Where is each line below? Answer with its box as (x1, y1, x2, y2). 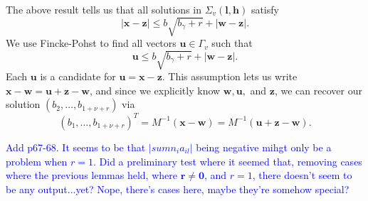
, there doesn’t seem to (252, 168, 352, 183)
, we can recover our (274, 82, 362, 97)
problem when (6, 153, 68, 168)
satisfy (251, 2, 279, 16)
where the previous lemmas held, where (6, 168, 177, 183)
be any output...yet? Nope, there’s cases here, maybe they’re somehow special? (6, 181, 349, 196)
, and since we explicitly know (89, 82, 221, 97)
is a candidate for (40, 69, 116, 84)
